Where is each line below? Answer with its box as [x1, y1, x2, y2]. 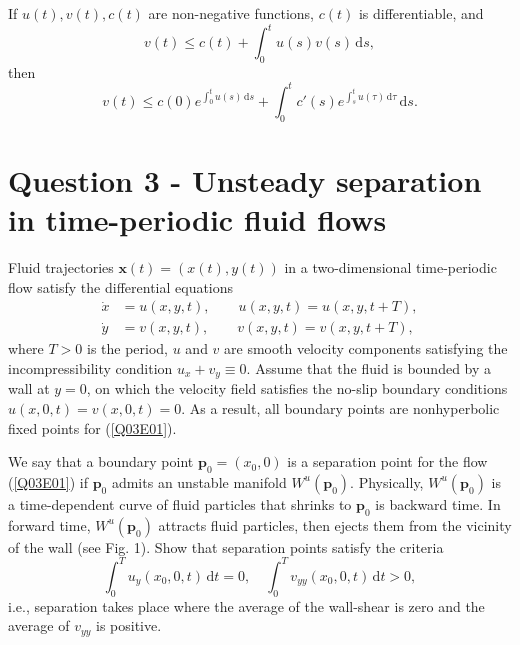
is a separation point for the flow [287, 451, 488, 472]
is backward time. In [375, 493, 501, 514]
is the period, [86, 338, 169, 359]
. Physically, [350, 471, 424, 492]
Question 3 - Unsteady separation [8, 159, 482, 200]
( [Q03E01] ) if [8, 471, 88, 492]
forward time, [8, 514, 91, 535]
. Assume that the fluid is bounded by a [246, 357, 492, 378]
